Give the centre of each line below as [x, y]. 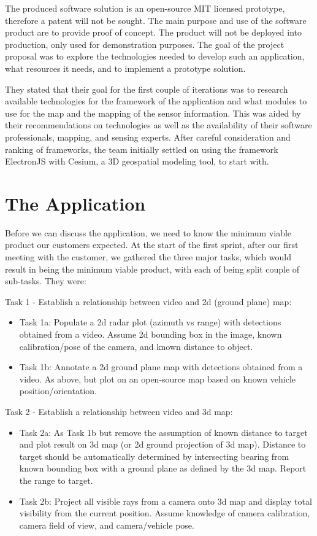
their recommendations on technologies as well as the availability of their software [158, 125]
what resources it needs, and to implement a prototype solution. [125, 68]
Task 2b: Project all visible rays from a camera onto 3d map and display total [166, 501]
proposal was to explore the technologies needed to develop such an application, [155, 56]
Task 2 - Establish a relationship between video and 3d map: [119, 411]
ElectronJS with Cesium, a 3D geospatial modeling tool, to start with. [137, 161]
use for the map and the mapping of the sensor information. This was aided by [153, 113]
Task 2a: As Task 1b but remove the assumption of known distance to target [163, 432]
